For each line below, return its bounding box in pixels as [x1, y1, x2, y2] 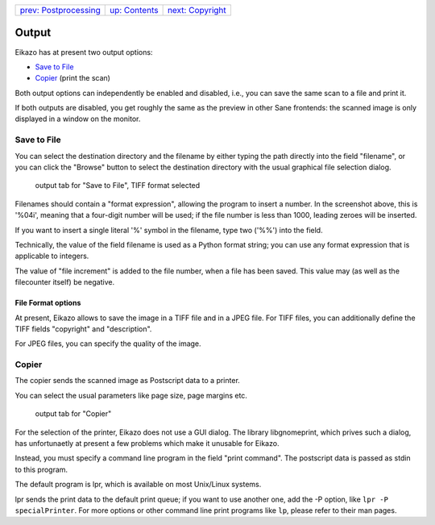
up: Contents [109, 5, 159, 15]
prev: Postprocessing [19, 5, 101, 15]
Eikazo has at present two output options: [14, 47, 153, 56]
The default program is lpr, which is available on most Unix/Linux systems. [14, 480, 262, 490]
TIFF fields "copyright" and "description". [14, 323, 152, 334]
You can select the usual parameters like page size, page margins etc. [14, 390, 247, 400]
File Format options [14, 298, 81, 308]
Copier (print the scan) [35, 73, 110, 83]
